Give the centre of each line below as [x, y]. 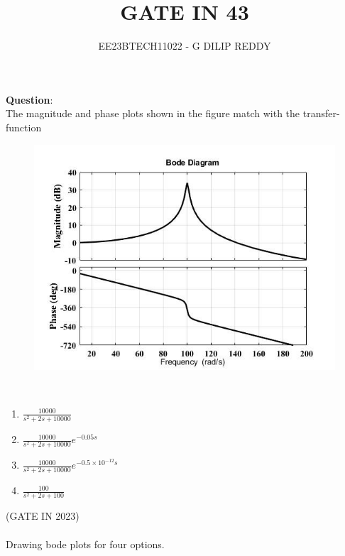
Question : [29, 99]
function [24, 127]
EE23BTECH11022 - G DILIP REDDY [185, 46]
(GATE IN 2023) [43, 516]
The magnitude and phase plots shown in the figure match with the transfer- [173, 113]
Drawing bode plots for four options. [85, 544]
